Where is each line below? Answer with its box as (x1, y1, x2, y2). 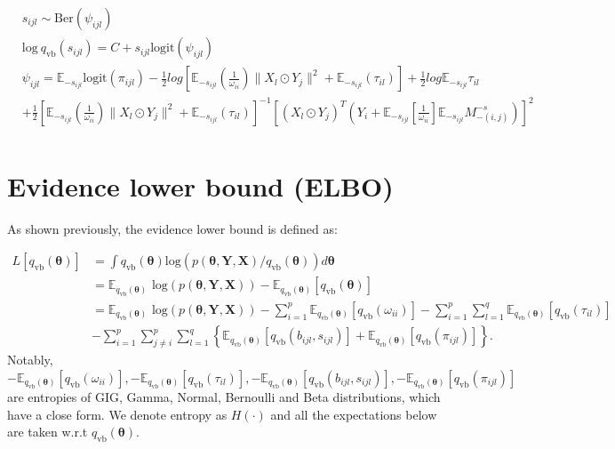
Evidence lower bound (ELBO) (7, 167, 394, 204)
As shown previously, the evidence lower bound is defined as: (7, 219, 338, 237)
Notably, (7, 350, 53, 369)
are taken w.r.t (7, 422, 88, 441)
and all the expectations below (270, 405, 437, 423)
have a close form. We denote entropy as (7, 405, 228, 423)
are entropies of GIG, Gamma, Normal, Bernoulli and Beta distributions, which (7, 388, 441, 406)
